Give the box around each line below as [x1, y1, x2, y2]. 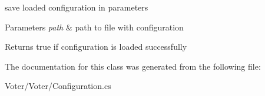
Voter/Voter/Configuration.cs [5, 80, 111, 92]
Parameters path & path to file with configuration [5, 20, 184, 33]
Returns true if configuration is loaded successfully [5, 40, 187, 53]
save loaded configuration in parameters [5, 1, 148, 13]
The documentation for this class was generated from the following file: [5, 60, 261, 72]
